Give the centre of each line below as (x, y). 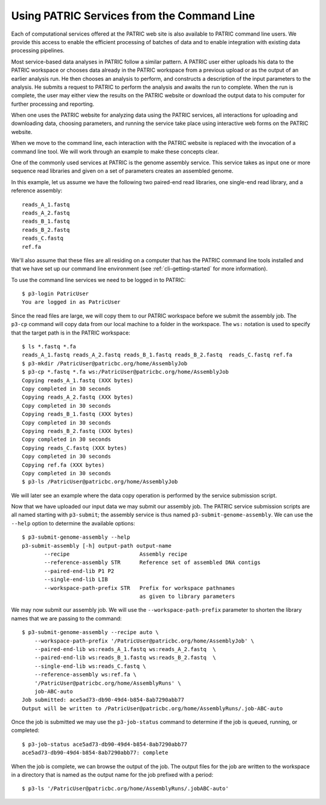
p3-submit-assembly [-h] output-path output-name (97, 546)
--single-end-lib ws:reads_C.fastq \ (90, 666)
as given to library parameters (187, 596)
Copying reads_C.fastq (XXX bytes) (75, 448)
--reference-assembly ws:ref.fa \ (85, 675)
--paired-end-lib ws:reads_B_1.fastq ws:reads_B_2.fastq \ (125, 658)
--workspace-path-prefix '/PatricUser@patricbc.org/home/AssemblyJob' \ (144, 641)
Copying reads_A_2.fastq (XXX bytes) (78, 397)
